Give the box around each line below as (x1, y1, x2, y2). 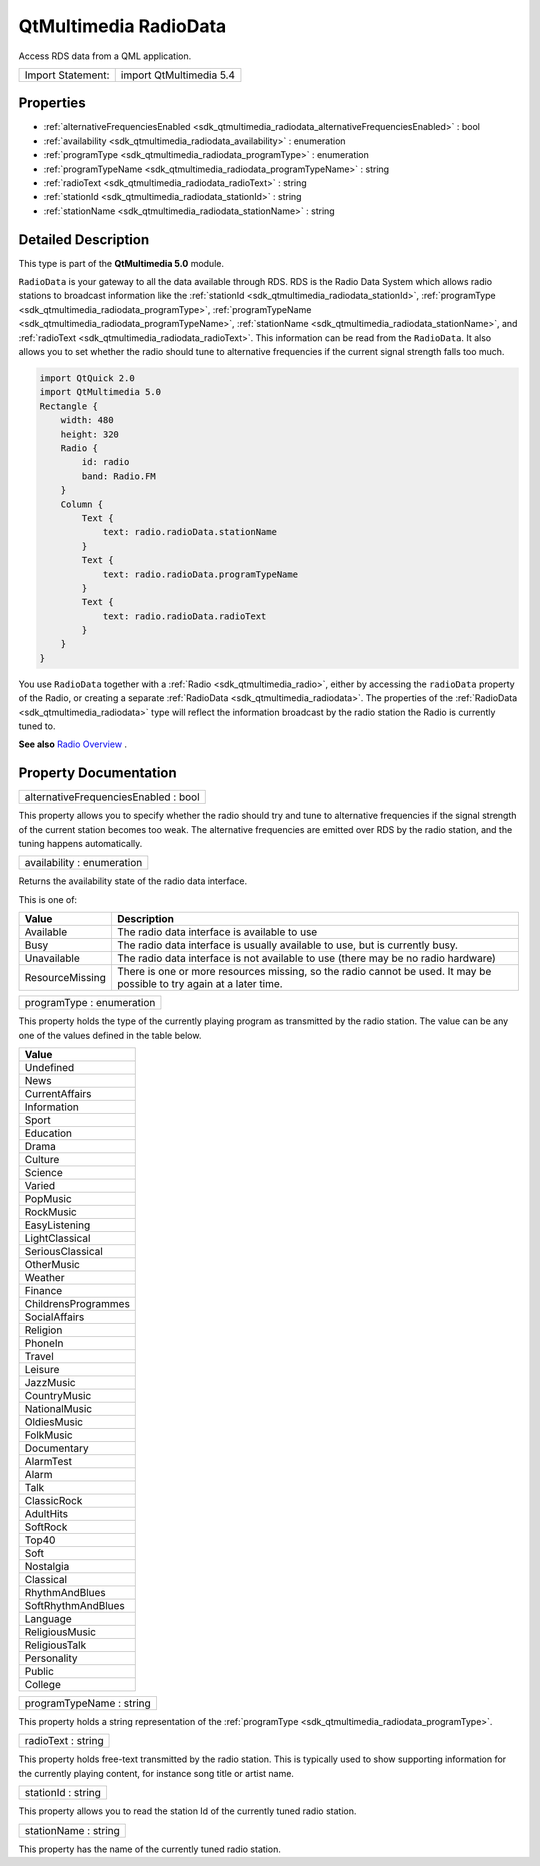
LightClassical (24, 1231, 91, 1245)
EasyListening (24, 1218, 91, 1232)
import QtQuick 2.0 (39, 373, 135, 384)
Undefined (24, 1061, 75, 1075)
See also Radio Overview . (18, 738, 128, 750)
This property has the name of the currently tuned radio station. (18, 1843, 282, 1855)
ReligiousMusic (24, 1625, 97, 1639)
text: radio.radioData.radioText (102, 610, 267, 622)
